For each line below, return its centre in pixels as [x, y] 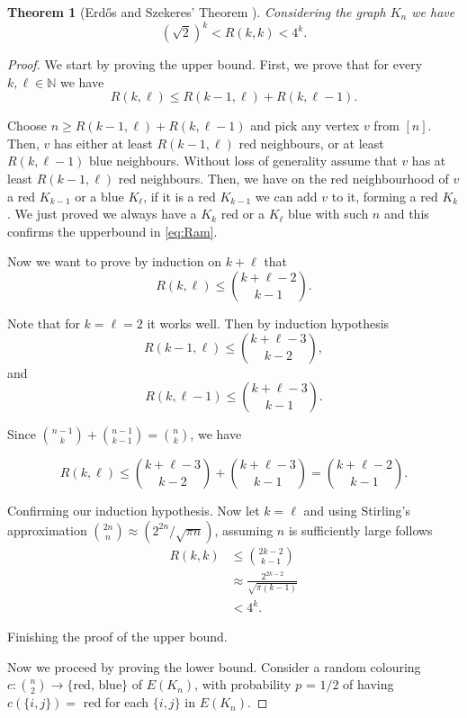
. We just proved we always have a [102, 214]
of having [368, 684]
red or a [242, 214]
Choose [27, 126]
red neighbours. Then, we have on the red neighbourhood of [283, 179]
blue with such [328, 214]
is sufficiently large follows [360, 530]
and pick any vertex [305, 126]
